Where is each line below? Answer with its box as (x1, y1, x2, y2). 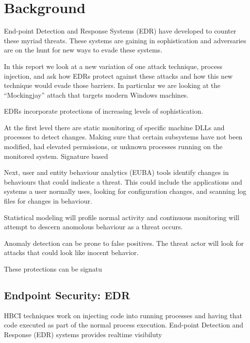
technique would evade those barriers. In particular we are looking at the (4, 80, 221, 90)
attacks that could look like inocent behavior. (4, 247, 139, 257)
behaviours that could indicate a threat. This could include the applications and (4, 176, 242, 187)
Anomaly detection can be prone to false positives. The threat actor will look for (4, 238, 244, 248)
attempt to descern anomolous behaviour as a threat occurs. (4, 222, 183, 232)
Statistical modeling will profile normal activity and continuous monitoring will (4, 212, 239, 222)
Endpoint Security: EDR (4, 287, 130, 302)
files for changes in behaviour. (4, 196, 92, 206)
